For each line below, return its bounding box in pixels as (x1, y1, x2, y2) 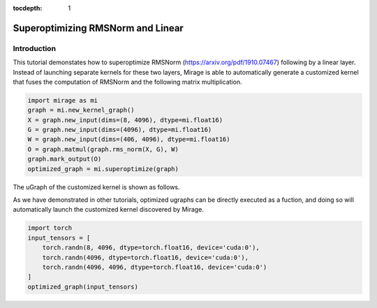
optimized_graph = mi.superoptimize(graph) (27, 165, 179, 173)
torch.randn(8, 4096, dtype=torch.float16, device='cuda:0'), (42, 244, 260, 251)
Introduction (13, 43, 56, 53)
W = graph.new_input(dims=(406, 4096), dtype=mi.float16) (27, 135, 230, 143)
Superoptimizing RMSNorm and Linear (13, 22, 184, 34)
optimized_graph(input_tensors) (27, 283, 139, 291)
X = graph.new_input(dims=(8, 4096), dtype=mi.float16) (27, 116, 223, 124)
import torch (27, 224, 73, 232)
